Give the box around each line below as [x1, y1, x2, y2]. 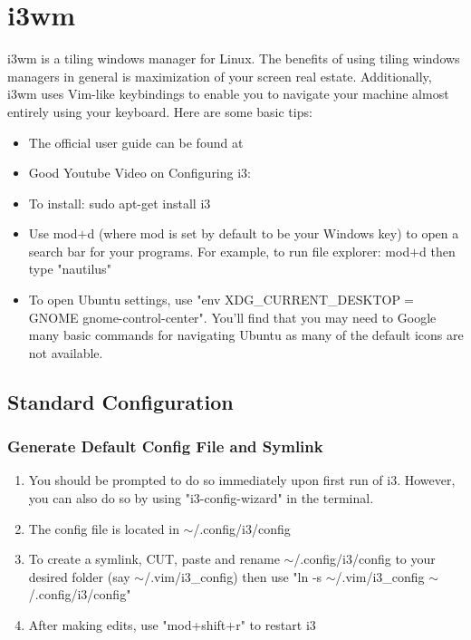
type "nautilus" [28, 259, 111, 278]
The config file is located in [28, 519, 179, 538]
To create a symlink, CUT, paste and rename [28, 549, 280, 568]
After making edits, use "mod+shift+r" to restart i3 [28, 616, 316, 634]
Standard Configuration [7, 387, 234, 415]
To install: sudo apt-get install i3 [28, 193, 211, 212]
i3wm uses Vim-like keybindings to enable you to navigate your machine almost [7, 84, 449, 103]
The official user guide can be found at [28, 132, 244, 151]
